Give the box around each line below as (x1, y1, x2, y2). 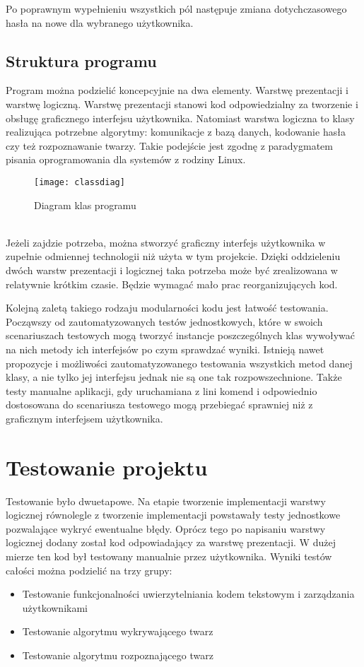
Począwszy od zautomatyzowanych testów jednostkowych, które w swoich (6, 314, 323, 329)
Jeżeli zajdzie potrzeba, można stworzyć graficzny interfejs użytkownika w (6, 235, 326, 249)
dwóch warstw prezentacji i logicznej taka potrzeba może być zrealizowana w (6, 262, 338, 277)
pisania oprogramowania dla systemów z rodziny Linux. (6, 152, 246, 167)
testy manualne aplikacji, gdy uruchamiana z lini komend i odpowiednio (6, 383, 317, 398)
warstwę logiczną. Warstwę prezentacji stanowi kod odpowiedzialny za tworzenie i (6, 96, 358, 111)
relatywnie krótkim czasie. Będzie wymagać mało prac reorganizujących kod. (6, 276, 338, 291)
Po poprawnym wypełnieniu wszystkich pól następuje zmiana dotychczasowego (6, 1, 347, 16)
